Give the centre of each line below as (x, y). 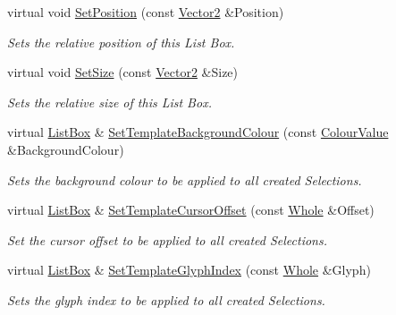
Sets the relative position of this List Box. (121, 42)
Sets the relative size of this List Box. (110, 102)
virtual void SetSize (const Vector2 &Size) (123, 72)
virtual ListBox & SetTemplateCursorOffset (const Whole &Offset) (191, 210)
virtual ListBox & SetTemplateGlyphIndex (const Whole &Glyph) (189, 270)
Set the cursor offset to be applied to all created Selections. (168, 239)
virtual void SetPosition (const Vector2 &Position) (146, 12)
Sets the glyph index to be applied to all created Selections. (166, 299)
